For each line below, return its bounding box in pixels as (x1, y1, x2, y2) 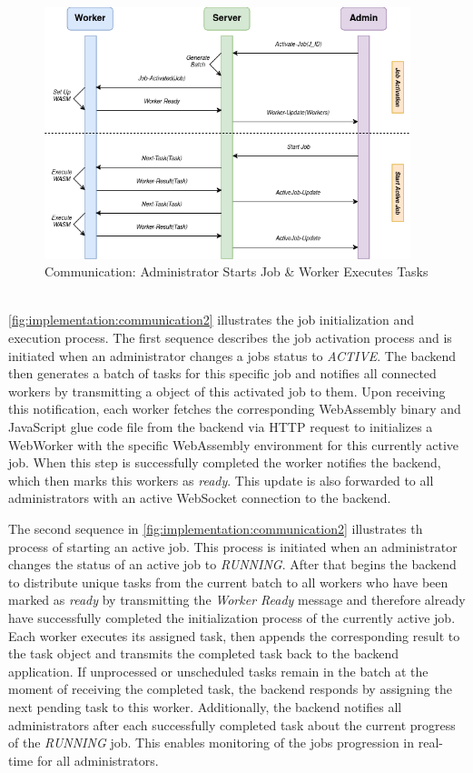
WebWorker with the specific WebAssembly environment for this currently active (8, 435, 458, 454)
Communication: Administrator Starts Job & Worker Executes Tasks (44, 262, 429, 281)
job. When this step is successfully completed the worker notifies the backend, (8, 453, 441, 472)
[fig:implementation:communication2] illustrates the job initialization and (8, 310, 415, 329)
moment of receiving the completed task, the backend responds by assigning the (8, 679, 452, 698)
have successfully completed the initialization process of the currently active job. (8, 607, 456, 627)
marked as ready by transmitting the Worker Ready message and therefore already (8, 590, 466, 609)
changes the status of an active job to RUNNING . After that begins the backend (8, 555, 457, 574)
